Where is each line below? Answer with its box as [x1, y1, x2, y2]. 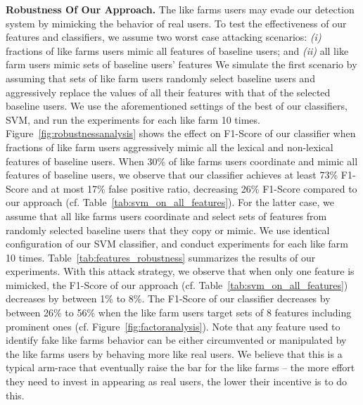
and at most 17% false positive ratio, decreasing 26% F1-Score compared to [32, 181, 357, 195]
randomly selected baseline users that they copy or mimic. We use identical [6, 222, 330, 237]
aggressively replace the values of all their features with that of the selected [6, 84, 331, 99]
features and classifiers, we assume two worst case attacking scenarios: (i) [6, 30, 321, 44]
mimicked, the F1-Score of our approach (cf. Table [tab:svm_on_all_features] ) [6, 277, 348, 292]
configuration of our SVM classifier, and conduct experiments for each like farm [6, 236, 348, 251]
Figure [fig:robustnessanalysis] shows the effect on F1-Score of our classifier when [6, 126, 356, 141]
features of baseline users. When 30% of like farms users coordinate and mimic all [6, 153, 358, 168]
